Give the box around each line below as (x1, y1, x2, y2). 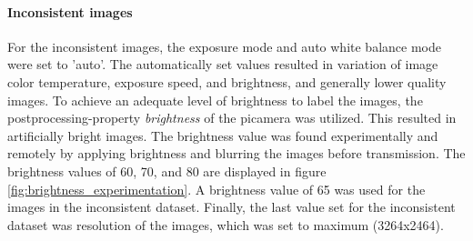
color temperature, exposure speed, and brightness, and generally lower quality (7, 72, 447, 91)
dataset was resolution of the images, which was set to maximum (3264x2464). (7, 215, 444, 234)
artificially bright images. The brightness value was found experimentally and (7, 126, 438, 145)
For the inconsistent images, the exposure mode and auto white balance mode (7, 36, 441, 55)
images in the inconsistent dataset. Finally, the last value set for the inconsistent (7, 197, 456, 216)
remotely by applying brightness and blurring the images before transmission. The (7, 144, 466, 163)
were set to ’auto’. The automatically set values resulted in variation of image (7, 55, 438, 74)
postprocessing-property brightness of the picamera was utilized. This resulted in (7, 108, 457, 127)
